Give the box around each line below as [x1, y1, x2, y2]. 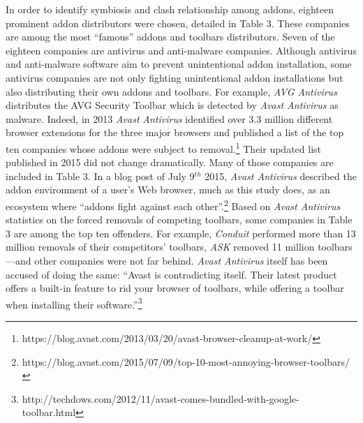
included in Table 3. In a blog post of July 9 [6, 168, 195, 183]
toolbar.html [22, 405, 76, 420]
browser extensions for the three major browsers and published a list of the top [6, 125, 344, 140]
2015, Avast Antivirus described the [205, 168, 357, 183]
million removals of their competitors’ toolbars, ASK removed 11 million [6, 239, 315, 254]
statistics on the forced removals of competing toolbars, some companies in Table [6, 212, 353, 227]
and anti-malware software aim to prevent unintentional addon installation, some [6, 57, 352, 71]
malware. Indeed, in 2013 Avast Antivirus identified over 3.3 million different [6, 111, 333, 126]
